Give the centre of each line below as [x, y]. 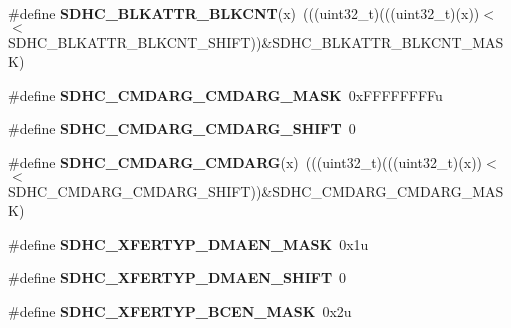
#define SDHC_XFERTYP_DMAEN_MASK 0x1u [188, 243]
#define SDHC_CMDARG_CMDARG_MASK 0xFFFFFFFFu [225, 94]
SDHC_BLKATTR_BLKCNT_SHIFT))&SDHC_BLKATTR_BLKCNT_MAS [256, 41]
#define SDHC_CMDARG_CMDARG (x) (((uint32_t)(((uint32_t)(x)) [245, 161]
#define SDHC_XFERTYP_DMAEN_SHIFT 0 [177, 277]
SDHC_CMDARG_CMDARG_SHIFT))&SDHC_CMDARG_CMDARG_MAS [256, 190]
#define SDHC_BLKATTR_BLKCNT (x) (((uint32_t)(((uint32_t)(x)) [244, 13]
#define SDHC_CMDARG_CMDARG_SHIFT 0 [182, 128]
